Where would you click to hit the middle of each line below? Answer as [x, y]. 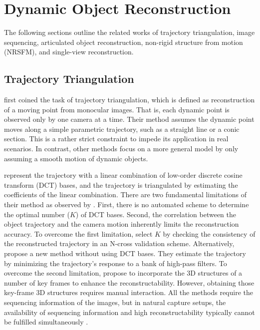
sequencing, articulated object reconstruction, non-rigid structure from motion [124, 42]
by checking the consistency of [209, 233]
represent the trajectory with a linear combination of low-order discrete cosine [123, 175]
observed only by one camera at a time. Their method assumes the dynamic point [129, 119]
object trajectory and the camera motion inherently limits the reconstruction [122, 224]
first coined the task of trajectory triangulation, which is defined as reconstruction [130, 100]
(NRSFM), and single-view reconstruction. [69, 52]
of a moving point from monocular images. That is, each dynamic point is [117, 109]
